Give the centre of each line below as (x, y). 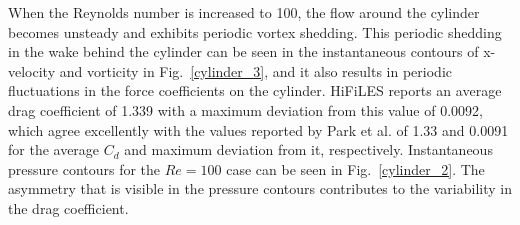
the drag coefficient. (68, 207)
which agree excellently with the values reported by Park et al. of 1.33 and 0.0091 (258, 129)
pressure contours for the (84, 168)
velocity (32, 70)
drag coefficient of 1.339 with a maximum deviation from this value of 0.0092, (245, 109)
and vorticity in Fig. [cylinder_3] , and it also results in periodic (255, 70)
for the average (54, 149)
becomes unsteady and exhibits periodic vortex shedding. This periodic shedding (255, 31)
